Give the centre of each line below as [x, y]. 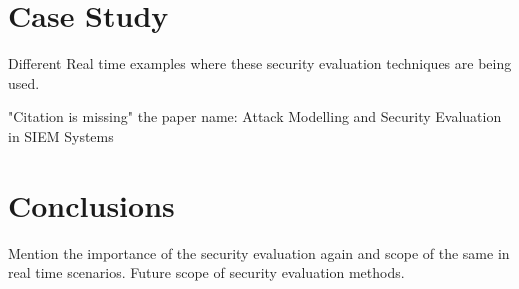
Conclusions [91, 204]
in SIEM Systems [61, 135]
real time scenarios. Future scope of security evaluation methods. [206, 272]
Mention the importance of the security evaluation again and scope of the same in [259, 252]
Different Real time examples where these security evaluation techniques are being [260, 63]
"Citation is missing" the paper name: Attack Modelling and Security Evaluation [255, 116]
